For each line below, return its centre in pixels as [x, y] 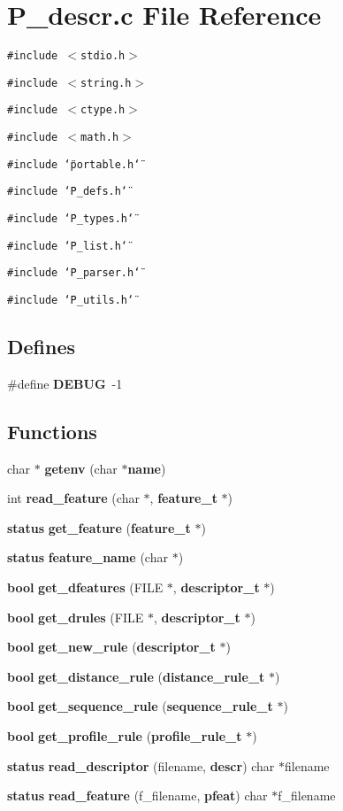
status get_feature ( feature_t [99, 527]
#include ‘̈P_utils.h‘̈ [71, 301]
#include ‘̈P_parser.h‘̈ [74, 273]
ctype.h [103, 110]
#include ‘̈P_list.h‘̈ [68, 246]
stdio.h [103, 56]
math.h [100, 138]
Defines [42, 347]
